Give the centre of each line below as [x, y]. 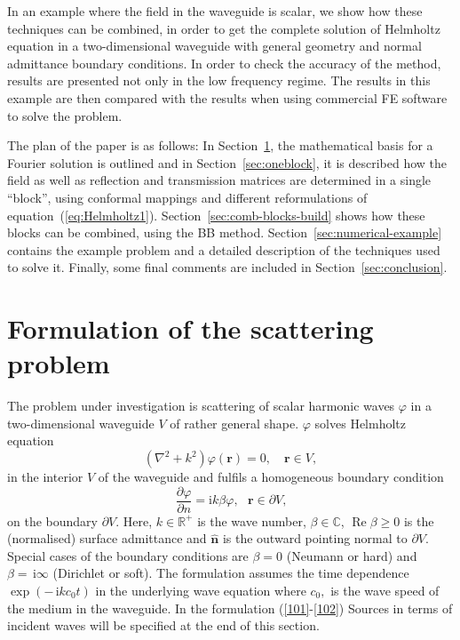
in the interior [45, 476]
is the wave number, [252, 520]
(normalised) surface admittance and [107, 538]
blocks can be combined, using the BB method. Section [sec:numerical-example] [225, 232]
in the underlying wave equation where [201, 591]
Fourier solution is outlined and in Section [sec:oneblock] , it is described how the [227, 162]
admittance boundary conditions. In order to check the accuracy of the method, [224, 63]
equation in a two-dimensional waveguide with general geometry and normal [214, 46]
